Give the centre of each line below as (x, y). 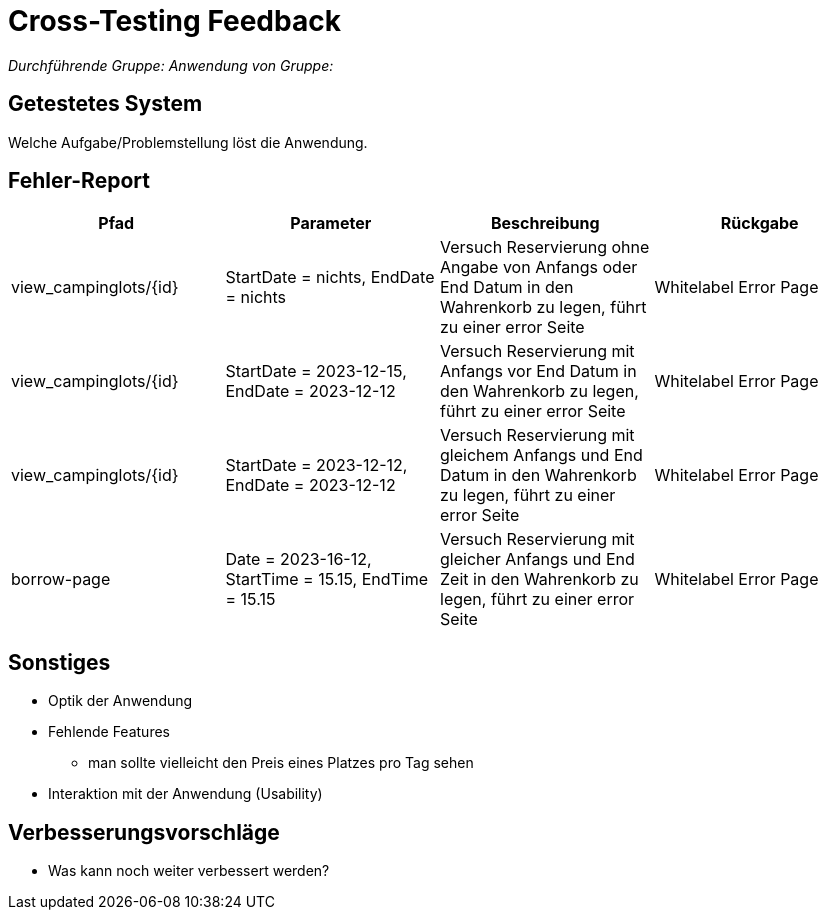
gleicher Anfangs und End (537, 559)
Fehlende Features (109, 732)
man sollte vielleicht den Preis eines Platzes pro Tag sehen (281, 763)
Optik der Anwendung (120, 701)
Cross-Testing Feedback (174, 21)
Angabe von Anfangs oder (539, 267)
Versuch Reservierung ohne (545, 247)
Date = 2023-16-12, (298, 559)
